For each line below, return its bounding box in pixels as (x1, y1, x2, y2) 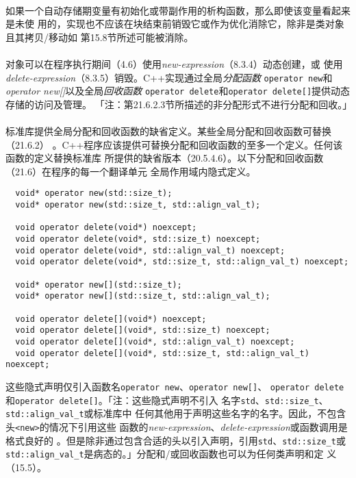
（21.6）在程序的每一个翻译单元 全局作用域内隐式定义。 (5, 164, 256, 178)
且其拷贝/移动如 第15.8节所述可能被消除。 (5, 29, 194, 44)
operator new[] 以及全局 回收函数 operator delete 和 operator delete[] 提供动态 (5, 84, 351, 98)
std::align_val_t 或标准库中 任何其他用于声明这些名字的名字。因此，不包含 (5, 406, 346, 420)
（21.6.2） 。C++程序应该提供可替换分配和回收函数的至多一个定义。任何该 (5, 137, 343, 151)
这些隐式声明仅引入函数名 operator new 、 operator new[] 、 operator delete (5, 379, 344, 393)
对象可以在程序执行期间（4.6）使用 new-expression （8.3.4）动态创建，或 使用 (5, 56, 343, 71)
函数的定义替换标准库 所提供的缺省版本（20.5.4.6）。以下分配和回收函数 (5, 151, 324, 165)
